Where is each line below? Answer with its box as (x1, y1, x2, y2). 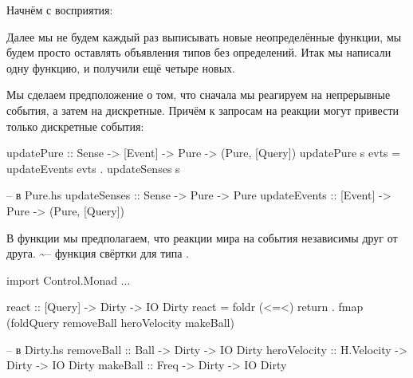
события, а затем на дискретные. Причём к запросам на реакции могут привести (6, 101, 399, 118)
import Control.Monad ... (6, 271, 131, 288)
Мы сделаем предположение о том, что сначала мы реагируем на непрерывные (6, 86, 391, 103)
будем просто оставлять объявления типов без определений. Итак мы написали (6, 44, 391, 61)
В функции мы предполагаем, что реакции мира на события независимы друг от (6, 229, 398, 246)
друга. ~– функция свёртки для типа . (6, 245, 190, 262)
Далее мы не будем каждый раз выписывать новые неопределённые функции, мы (6, 28, 402, 45)
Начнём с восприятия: (6, 2, 113, 18)
